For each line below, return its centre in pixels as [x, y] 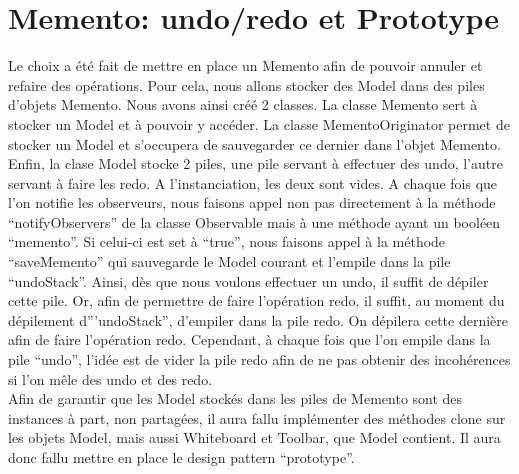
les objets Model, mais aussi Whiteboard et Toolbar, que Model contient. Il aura [254, 437]
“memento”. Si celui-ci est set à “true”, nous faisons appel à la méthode [227, 241]
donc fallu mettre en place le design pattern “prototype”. [181, 457]
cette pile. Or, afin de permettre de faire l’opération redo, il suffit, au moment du [256, 300]
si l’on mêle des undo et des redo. [110, 378]
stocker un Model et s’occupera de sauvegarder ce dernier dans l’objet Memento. [254, 143]
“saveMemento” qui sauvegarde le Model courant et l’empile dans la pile [229, 261]
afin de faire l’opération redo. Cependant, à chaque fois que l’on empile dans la [249, 339]
